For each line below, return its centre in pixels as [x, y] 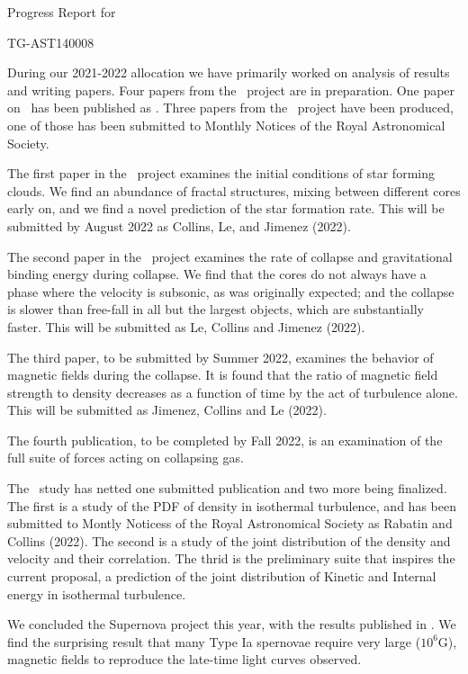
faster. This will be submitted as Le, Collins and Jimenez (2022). [186, 326]
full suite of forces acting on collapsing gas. [126, 458]
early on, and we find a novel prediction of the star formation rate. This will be [226, 208]
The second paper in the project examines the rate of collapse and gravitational [230, 256]
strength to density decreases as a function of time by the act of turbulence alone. [233, 392]
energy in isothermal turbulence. [97, 593]
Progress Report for [62, 12]
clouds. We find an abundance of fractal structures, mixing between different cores [234, 190]
